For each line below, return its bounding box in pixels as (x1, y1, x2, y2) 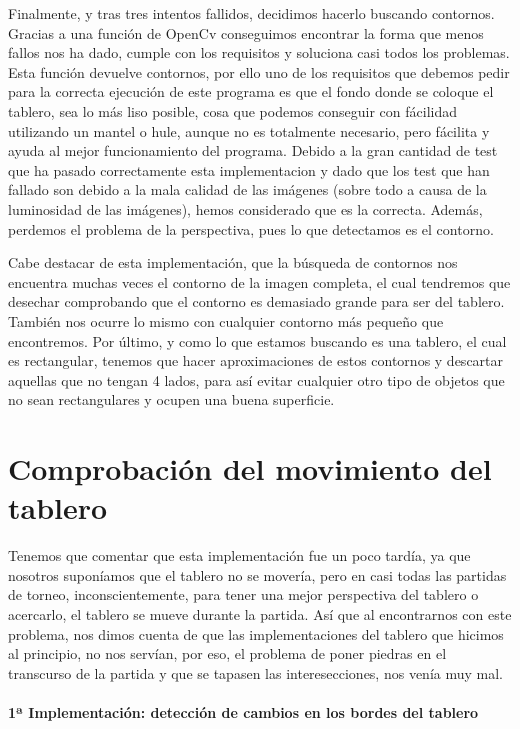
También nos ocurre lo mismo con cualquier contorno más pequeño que (8, 310, 444, 331)
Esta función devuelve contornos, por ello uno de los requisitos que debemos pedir (8, 61, 510, 82)
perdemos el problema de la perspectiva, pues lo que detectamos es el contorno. (8, 218, 494, 239)
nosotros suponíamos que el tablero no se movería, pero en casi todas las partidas (8, 564, 507, 585)
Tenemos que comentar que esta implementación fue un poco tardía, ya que (8, 545, 471, 566)
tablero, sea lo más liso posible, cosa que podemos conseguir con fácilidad (8, 100, 457, 121)
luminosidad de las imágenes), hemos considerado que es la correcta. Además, (8, 198, 483, 219)
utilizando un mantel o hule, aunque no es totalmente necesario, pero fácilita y (8, 120, 490, 141)
